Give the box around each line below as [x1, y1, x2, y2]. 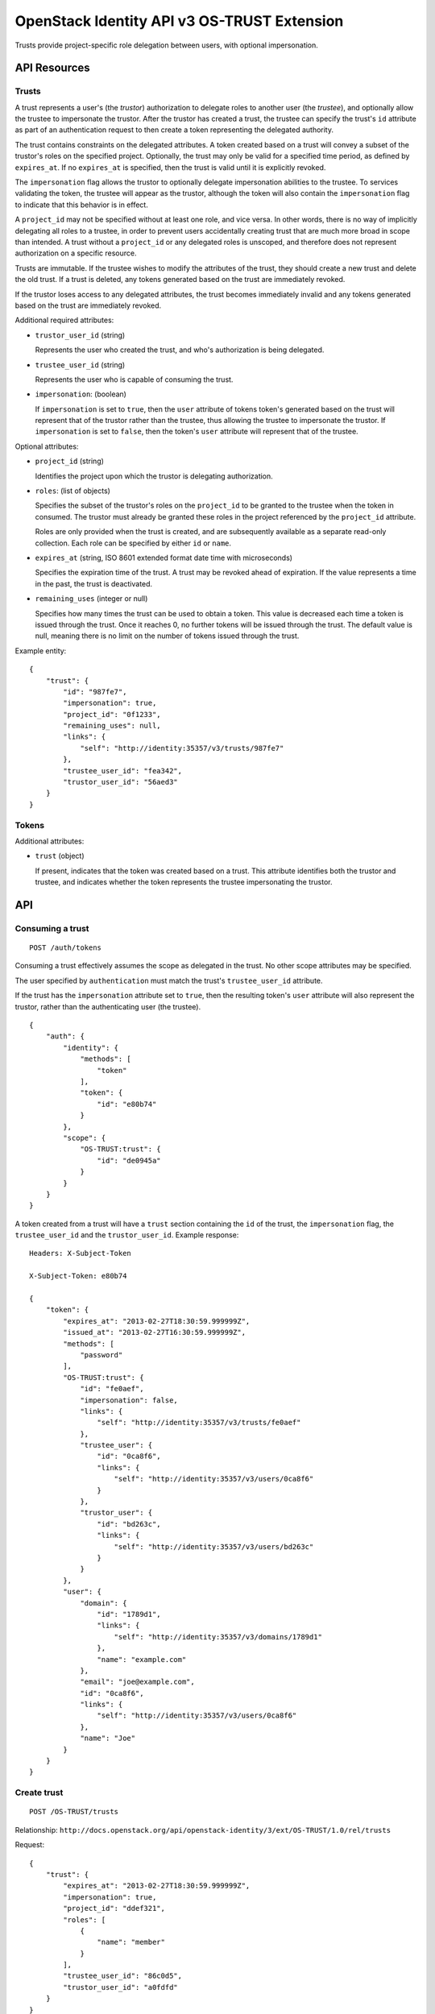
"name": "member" [97, 1937, 165, 1947]
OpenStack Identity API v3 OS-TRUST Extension [14, 12, 344, 30]
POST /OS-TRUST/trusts [29, 1807, 119, 1817]
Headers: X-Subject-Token [29, 1249, 132, 1258]
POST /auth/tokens [29, 943, 102, 952]
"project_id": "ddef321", [63, 1904, 165, 1913]
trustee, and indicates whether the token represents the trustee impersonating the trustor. [35, 877, 333, 887]
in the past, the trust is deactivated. [35, 578, 153, 588]
